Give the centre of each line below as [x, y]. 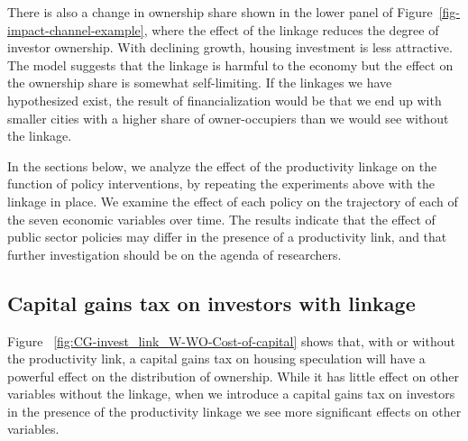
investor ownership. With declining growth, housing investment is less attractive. [230, 47]
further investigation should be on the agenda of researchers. [174, 254]
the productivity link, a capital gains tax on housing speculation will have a [216, 358]
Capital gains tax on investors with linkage [211, 303]
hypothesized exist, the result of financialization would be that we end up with [225, 100]
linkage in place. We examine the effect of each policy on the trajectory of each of [233, 201]
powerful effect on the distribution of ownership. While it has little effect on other [233, 376]
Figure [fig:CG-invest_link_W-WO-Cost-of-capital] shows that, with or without [231, 340]
